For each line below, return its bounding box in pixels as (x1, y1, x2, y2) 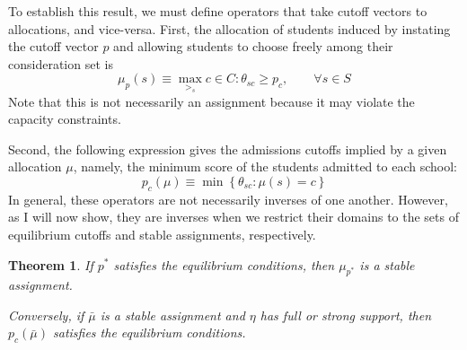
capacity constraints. (8, 109, 121, 128)
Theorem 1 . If (8, 255, 93, 274)
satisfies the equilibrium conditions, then (113, 255, 335, 274)
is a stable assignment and (100, 305, 245, 324)
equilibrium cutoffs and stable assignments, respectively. (8, 224, 316, 243)
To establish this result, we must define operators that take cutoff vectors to (8, 2, 427, 20)
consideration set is (8, 54, 113, 73)
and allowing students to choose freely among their (113, 37, 393, 56)
